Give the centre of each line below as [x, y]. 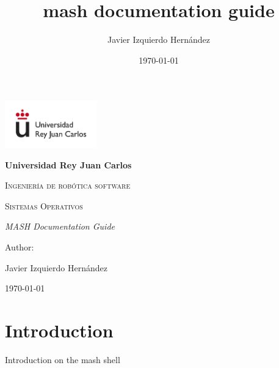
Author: [20, 247]
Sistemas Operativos [44, 205]
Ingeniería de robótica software [68, 185]
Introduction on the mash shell [63, 359]
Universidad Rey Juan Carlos [68, 164]
